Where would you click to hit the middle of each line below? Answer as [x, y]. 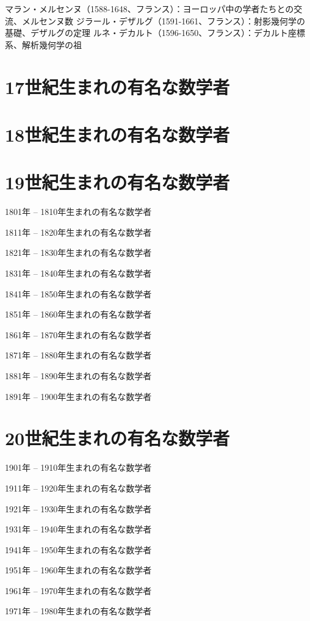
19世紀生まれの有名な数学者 [117, 182]
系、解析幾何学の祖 [43, 44]
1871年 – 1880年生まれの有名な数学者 [78, 355]
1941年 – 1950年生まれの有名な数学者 [78, 549]
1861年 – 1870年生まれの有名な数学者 [78, 334]
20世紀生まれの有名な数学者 [117, 438]
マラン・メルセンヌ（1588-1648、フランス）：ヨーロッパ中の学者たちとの [150, 9]
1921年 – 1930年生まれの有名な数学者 [78, 508]
